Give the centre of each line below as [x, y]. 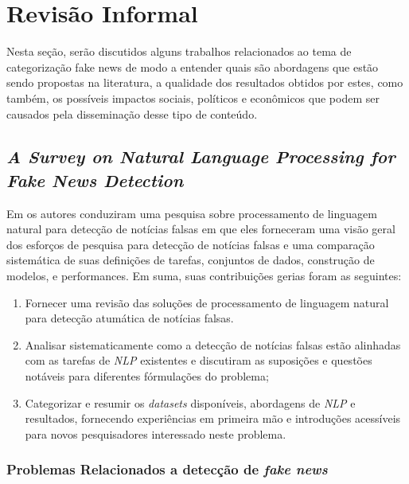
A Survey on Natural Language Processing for [201, 156]
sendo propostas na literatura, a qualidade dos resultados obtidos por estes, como [205, 82]
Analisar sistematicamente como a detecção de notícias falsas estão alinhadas [213, 344]
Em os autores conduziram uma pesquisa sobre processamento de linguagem [192, 213]
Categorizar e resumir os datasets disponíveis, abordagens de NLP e [190, 402]
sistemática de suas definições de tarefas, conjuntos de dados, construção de [191, 260]
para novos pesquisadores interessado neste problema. [156, 433]
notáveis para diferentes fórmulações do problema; [147, 376]
